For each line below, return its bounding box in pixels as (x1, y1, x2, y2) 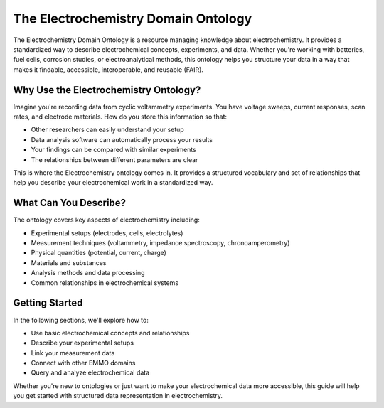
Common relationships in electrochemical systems (31, 278, 179, 287)
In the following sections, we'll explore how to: (13, 316, 149, 324)
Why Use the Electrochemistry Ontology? (13, 84, 201, 96)
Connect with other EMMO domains (31, 359, 136, 367)
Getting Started (13, 297, 83, 309)
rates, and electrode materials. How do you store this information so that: (13, 112, 228, 121)
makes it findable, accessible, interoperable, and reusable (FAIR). (13, 65, 204, 74)
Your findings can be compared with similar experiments (31, 146, 197, 154)
